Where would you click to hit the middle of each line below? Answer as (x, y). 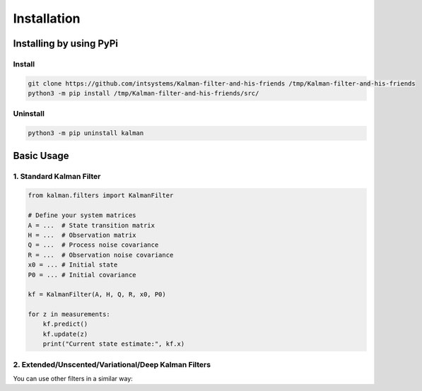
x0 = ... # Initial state (73, 265)
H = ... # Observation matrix (82, 235)
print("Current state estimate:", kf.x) (114, 344)
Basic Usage (41, 156)
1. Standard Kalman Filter (57, 176)
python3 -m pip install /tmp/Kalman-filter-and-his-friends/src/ (143, 93)
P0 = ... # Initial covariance (82, 275)
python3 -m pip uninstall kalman (86, 133)
